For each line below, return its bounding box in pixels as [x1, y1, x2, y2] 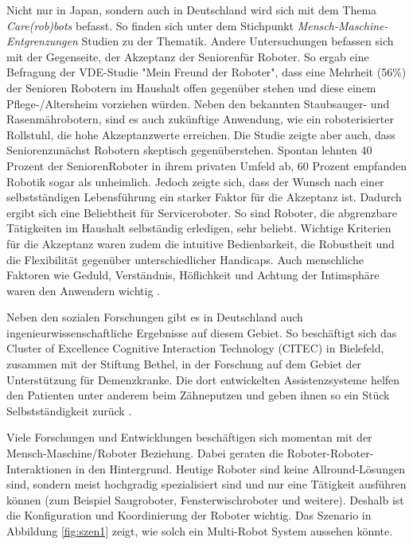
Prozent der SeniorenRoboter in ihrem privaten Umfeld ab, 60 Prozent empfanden [6, 157, 407, 173]
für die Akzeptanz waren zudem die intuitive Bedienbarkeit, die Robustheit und [6, 235, 395, 251]
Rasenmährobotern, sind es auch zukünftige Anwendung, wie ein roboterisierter [6, 111, 394, 127]
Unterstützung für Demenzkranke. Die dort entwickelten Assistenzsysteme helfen [6, 371, 400, 387]
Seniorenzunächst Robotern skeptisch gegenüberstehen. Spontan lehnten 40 [6, 142, 372, 158]
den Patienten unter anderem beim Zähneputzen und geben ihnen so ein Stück [6, 387, 390, 403]
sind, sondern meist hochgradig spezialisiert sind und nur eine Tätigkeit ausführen [6, 476, 407, 492]
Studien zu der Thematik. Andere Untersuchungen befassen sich [81, 33, 394, 49]
